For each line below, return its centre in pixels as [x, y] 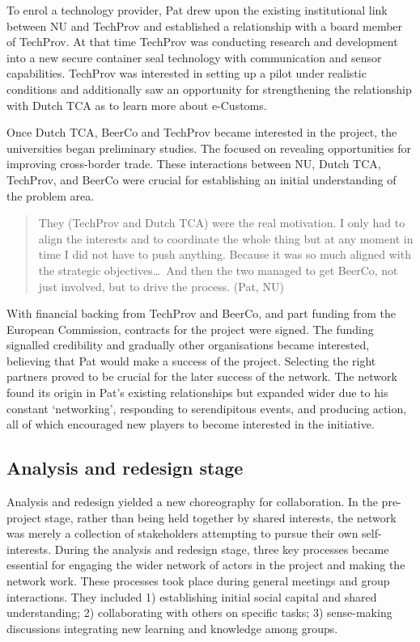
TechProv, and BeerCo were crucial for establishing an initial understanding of [202, 179]
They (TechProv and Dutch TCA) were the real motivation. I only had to [222, 223]
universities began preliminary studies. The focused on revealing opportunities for [209, 148]
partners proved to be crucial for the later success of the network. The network [202, 376]
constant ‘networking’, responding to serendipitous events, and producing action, [207, 408]
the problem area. [51, 195]
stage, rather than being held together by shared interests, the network [221, 517]
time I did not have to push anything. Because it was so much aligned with [225, 254]
